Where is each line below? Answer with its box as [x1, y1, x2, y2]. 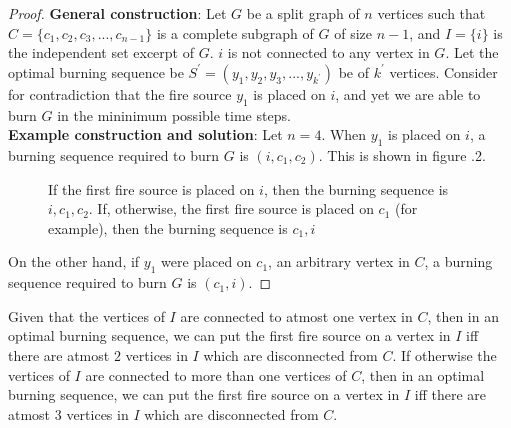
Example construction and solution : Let [8, 124, 283, 145]
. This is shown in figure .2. [318, 144, 486, 165]
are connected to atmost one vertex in [180, 305, 413, 326]
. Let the [445, 42, 499, 63]
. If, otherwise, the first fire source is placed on [88, 198, 374, 219]
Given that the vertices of [8, 305, 165, 326]
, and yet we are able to [335, 83, 481, 104]
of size [334, 22, 372, 43]
